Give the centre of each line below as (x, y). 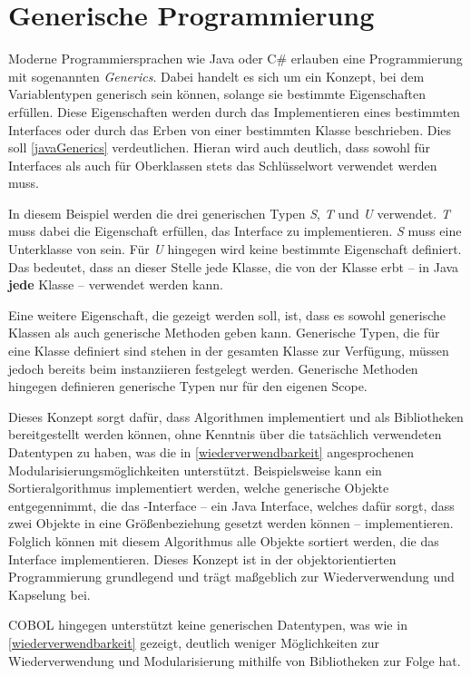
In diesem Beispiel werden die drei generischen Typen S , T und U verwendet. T (229, 213)
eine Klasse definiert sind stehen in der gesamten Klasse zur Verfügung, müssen (229, 351)
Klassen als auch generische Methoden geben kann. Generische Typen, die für (224, 333)
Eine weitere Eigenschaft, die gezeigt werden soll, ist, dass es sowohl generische (227, 314)
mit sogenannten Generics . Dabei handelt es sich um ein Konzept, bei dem (216, 76)
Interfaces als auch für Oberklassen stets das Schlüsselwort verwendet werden (223, 165)
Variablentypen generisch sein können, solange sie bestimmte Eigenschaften (217, 94)
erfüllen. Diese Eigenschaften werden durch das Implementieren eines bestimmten (234, 111)
